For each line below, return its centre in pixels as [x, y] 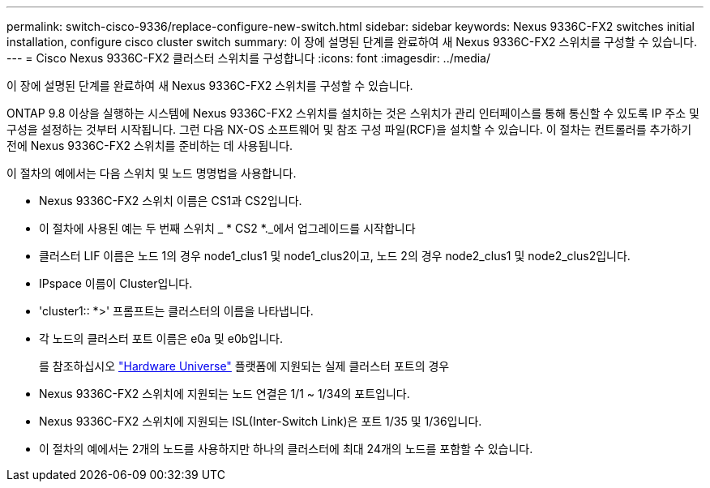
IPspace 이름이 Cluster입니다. [116, 283]
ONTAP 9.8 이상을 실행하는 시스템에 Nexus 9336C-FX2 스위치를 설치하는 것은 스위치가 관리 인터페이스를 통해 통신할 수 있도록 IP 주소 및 [353, 113]
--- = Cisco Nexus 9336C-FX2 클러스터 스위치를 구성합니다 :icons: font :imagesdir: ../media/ [249, 58]
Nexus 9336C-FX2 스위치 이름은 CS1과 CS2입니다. [171, 201]
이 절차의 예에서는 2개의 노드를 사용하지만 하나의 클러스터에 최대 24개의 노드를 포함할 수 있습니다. [286, 449]
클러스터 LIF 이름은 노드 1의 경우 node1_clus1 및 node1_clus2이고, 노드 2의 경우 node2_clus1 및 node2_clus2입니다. [335, 256]
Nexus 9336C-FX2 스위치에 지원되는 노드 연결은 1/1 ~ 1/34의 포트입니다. [225, 394]
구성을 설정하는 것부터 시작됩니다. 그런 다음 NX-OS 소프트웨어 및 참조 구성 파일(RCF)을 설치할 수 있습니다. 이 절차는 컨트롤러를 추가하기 [349, 129]
